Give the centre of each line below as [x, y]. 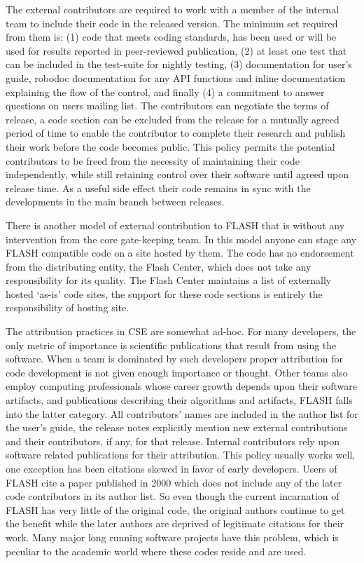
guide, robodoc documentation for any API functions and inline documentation [176, 77]
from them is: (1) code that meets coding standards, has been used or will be [171, 37]
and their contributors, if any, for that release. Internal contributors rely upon [173, 441]
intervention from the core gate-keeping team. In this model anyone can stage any [181, 239]
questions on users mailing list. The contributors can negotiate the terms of [167, 106]
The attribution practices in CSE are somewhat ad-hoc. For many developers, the [181, 331]
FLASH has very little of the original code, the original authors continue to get [175, 509]
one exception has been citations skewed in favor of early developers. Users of [171, 468]
